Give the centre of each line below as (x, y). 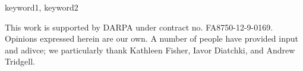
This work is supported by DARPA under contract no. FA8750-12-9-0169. (139, 27)
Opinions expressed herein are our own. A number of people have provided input (152, 38)
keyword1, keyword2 (42, 7)
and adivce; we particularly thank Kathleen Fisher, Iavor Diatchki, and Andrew (150, 50)
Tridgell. (20, 61)
